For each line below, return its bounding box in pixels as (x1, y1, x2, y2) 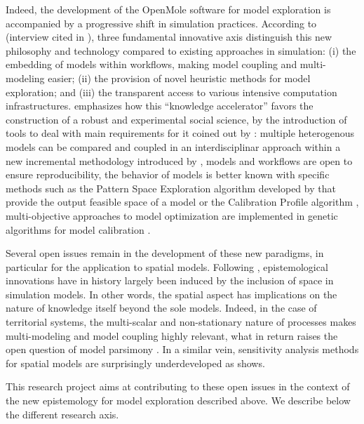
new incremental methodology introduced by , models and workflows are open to (6, 153, 353, 168)
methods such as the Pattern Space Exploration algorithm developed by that (6, 180, 336, 195)
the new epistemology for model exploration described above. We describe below (6, 393, 351, 408)
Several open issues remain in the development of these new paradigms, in (6, 246, 324, 260)
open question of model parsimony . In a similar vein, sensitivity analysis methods (6, 342, 359, 357)
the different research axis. (6, 406, 119, 421)
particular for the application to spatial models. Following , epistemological (6, 259, 328, 274)
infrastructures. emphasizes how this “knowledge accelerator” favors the (6, 98, 314, 113)
